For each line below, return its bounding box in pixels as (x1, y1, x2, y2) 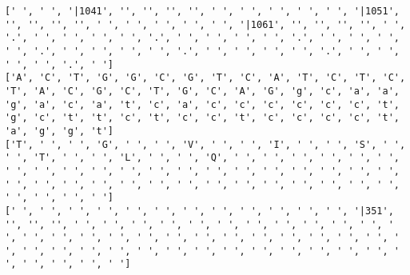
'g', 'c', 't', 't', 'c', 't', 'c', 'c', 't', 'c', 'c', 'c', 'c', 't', (5, 112, 400, 124)
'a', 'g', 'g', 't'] (5, 125, 114, 137)
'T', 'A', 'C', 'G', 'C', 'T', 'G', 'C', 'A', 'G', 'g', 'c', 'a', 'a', (5, 85, 400, 97)
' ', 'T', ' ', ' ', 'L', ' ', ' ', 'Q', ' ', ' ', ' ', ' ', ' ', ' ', (5, 152, 400, 164)
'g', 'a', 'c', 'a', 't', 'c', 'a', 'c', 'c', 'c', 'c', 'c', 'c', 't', (5, 98, 400, 110)
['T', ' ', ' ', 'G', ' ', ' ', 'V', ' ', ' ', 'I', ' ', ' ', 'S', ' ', (5, 138, 406, 150)
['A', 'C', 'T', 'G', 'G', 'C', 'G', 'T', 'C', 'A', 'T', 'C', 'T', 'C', (5, 72, 406, 84)
